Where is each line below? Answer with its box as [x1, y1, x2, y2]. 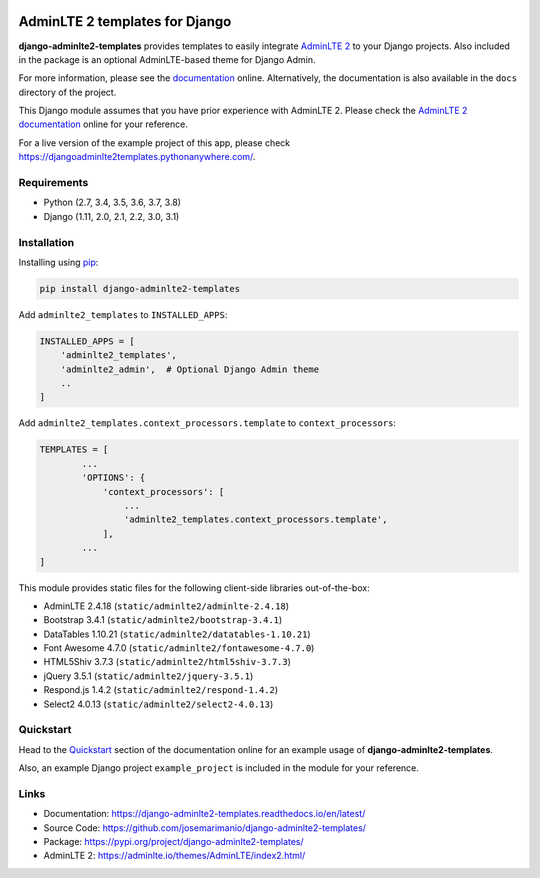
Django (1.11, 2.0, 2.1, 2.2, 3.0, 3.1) [43, 210, 180, 222]
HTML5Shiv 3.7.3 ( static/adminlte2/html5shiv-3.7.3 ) [43, 656, 292, 668]
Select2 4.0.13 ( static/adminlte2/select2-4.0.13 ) [43, 698, 274, 710]
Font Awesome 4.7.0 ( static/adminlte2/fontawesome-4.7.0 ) [43, 642, 315, 654]
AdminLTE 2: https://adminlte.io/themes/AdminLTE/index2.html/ [43, 850, 306, 862]
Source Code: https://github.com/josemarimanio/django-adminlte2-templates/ [43, 821, 367, 834]
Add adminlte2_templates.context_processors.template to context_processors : [18, 417, 397, 429]
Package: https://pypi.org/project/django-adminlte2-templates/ [43, 836, 304, 848]
